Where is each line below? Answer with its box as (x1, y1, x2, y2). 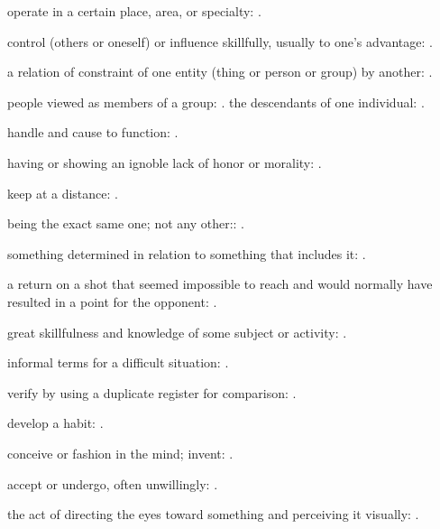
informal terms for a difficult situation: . (7, 353, 229, 372)
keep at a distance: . (7, 183, 118, 202)
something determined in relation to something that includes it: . (7, 244, 366, 263)
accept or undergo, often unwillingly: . (7, 474, 218, 493)
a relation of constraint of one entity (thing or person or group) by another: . (7, 62, 433, 81)
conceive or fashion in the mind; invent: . (7, 443, 234, 462)
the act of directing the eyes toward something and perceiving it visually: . (7, 505, 419, 524)
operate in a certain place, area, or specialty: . (7, 2, 261, 20)
